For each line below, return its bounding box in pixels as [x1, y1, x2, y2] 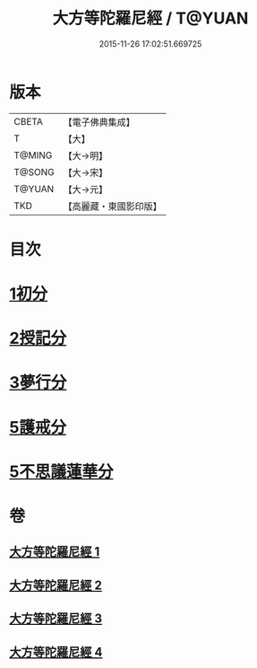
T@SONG [13, 165, 56, 178]
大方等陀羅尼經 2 [9, 577, 103, 593]
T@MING [13, 149, 53, 162]
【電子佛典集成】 [63, 116, 136, 128]
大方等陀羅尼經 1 [9, 544, 100, 559]
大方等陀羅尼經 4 [9, 644, 103, 660]
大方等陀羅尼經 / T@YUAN [52, 8, 249, 29]
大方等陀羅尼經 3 [9, 611, 103, 627]
